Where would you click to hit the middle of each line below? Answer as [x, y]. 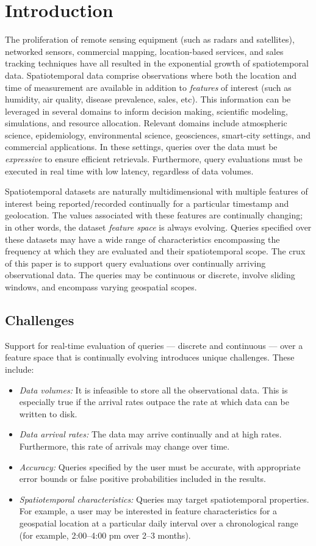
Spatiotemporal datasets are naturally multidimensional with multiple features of [156, 191]
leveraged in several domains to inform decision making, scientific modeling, [146, 111]
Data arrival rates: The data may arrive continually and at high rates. [150, 434]
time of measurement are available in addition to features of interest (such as [148, 87]
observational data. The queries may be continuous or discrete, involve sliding [150, 275]
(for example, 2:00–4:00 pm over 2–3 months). [105, 535]
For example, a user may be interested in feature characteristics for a [148, 511]
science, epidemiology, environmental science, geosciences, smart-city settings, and [158, 135]
